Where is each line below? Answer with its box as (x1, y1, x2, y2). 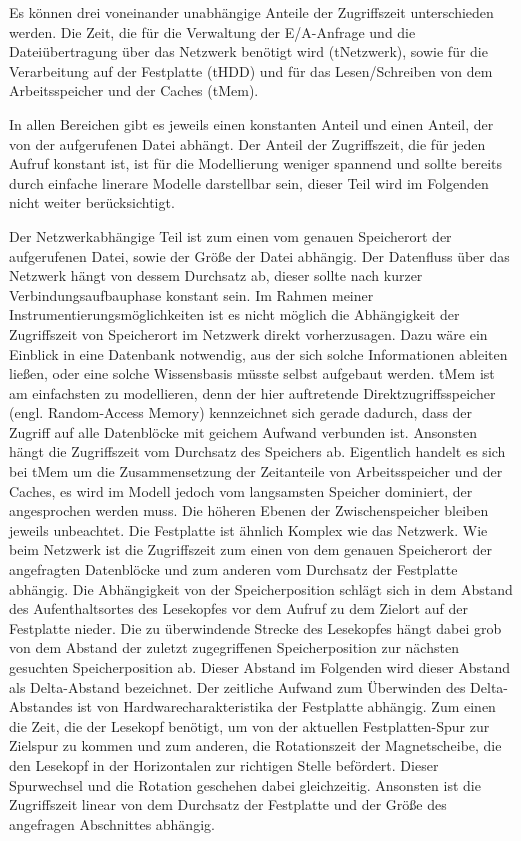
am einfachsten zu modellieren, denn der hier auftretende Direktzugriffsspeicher (9, 382, 496, 403)
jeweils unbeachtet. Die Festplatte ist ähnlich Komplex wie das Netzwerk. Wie (9, 519, 488, 540)
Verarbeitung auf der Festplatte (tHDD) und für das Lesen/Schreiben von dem (9, 60, 493, 81)
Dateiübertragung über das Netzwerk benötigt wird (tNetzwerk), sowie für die (9, 41, 488, 62)
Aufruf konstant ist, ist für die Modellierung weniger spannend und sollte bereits (9, 153, 503, 174)
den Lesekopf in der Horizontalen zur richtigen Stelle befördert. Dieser (9, 754, 439, 775)
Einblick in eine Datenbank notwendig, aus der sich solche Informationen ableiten (9, 343, 508, 364)
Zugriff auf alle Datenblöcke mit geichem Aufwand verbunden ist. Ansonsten (9, 421, 477, 442)
